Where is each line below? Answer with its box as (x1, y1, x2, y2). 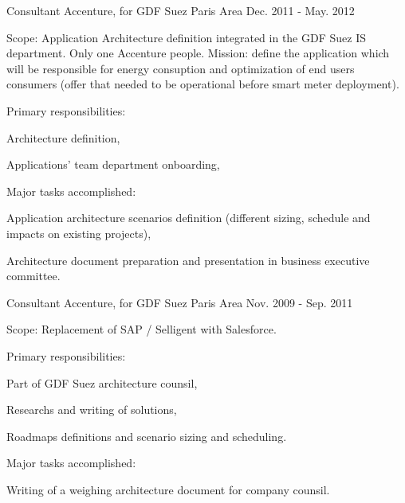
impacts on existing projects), (6, 224, 151, 241)
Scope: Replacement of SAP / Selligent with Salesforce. (6, 321, 277, 337)
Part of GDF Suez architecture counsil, (6, 374, 198, 391)
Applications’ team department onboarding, (6, 156, 220, 173)
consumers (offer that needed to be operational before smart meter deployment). (6, 76, 399, 92)
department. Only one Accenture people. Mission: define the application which (6, 45, 390, 61)
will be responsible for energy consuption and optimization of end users (6, 60, 355, 76)
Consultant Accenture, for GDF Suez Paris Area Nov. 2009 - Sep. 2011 (6, 294, 353, 310)
